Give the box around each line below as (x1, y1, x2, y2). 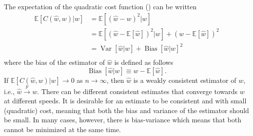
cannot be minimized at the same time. (4, 124, 121, 134)
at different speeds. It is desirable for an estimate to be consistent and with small (4, 96, 247, 106)
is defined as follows (114, 57, 174, 67)
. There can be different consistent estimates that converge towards (37, 86, 237, 96)
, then (106, 75, 124, 85)
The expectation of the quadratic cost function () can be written (4, 1, 197, 11)
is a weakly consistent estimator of (133, 75, 236, 85)
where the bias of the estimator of (4, 57, 105, 67)
